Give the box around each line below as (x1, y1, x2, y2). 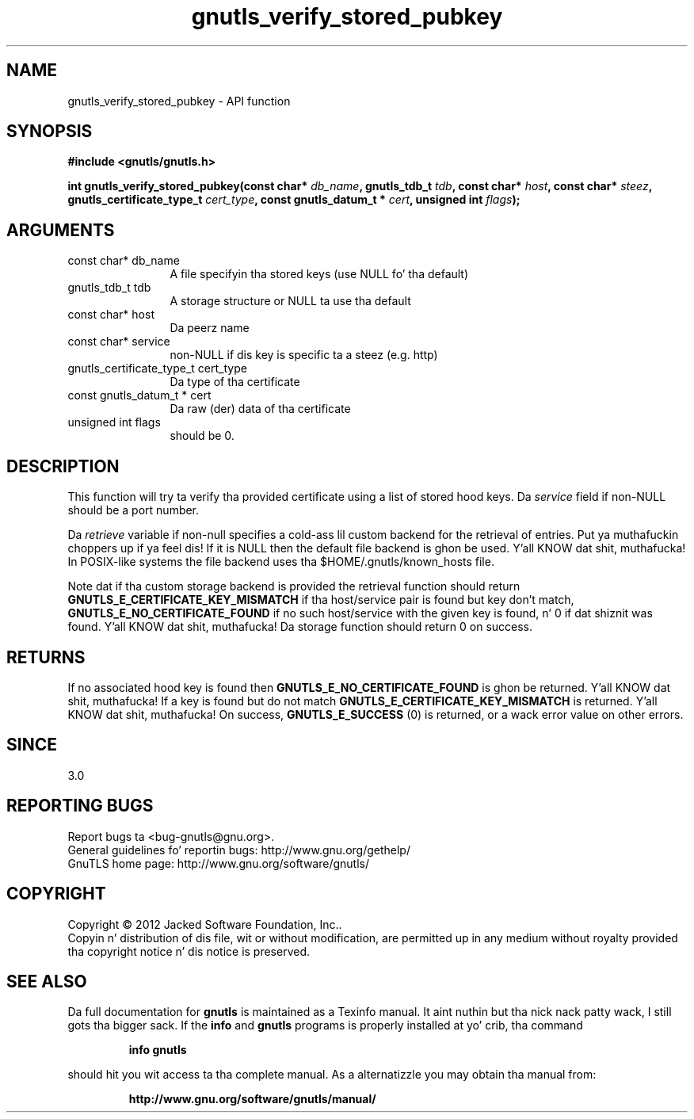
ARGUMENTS (6, 220, 115, 240)
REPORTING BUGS (6, 796, 154, 816)
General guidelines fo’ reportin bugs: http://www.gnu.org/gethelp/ (67, 842, 410, 857)
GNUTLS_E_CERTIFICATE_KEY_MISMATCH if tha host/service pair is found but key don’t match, (67, 593, 574, 607)
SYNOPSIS (6, 121, 93, 142)
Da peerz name (170, 321, 250, 335)
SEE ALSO (6, 971, 87, 991)
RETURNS (6, 647, 86, 667)
